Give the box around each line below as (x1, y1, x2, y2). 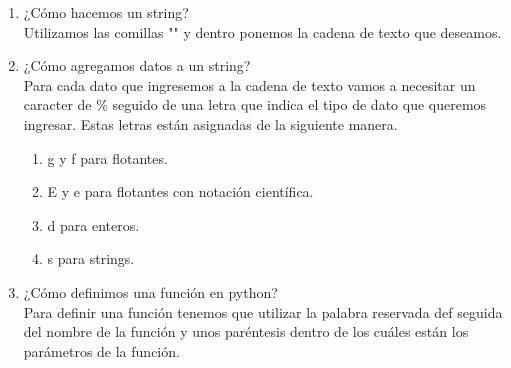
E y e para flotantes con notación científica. (47, 181, 314, 202)
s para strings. (47, 248, 135, 269)
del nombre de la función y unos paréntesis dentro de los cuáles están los (23, 321, 469, 342)
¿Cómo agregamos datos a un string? (23, 55, 251, 76)
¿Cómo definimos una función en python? (23, 281, 278, 302)
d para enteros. (47, 214, 140, 235)
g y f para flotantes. (47, 147, 168, 168)
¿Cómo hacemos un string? (23, 2, 189, 22)
